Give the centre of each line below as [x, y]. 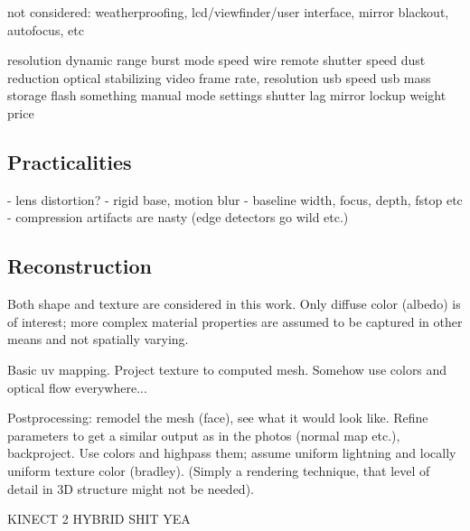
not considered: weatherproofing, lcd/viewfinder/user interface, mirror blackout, [228, 12]
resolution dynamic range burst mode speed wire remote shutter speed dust [216, 60]
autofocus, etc [46, 29]
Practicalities [70, 161]
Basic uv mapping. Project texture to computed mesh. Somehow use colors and [227, 369]
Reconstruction [80, 266]
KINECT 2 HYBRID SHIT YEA [99, 519]
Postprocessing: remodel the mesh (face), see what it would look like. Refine [218, 418]
